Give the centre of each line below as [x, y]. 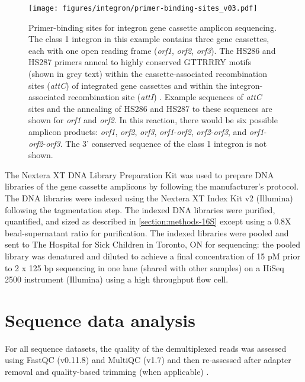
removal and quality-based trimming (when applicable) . [107, 372]
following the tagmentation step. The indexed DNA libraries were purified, [140, 209]
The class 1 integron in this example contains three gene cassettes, [149, 39]
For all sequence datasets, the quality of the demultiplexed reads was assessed [146, 348]
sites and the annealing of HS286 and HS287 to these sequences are [150, 108]
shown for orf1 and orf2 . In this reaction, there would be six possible [153, 120]
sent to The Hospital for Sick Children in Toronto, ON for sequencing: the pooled [152, 244]
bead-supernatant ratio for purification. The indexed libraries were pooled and [147, 232]
